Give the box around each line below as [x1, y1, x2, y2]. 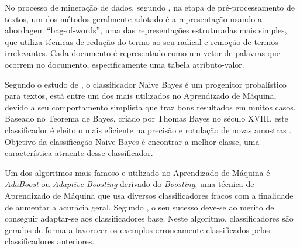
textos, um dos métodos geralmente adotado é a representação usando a [5, 12, 262, 25]
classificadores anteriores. [5, 235, 95, 247]
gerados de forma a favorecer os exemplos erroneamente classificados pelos [5, 223, 270, 236]
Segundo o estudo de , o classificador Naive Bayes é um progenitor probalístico [5, 78, 287, 90]
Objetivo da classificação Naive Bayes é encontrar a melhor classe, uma [5, 135, 260, 147]
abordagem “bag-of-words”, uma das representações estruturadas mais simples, [5, 24, 287, 36]
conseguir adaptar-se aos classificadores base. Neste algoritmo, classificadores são [5, 212, 294, 224]
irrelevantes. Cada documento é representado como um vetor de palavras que [5, 47, 280, 59]
